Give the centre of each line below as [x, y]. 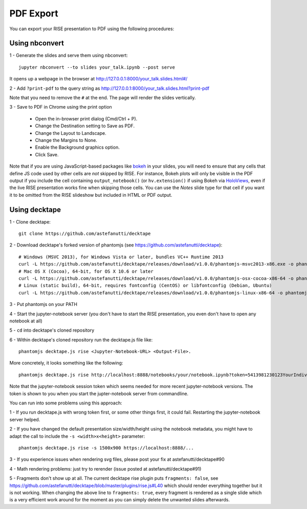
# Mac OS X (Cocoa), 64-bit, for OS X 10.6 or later [86, 271]
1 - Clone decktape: [30, 222]
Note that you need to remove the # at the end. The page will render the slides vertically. [103, 98]
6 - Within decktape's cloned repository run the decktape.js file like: [81, 340]
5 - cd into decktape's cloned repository [52, 330]
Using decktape [35, 209]
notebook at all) [26, 321]
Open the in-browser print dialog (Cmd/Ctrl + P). [86, 118]
